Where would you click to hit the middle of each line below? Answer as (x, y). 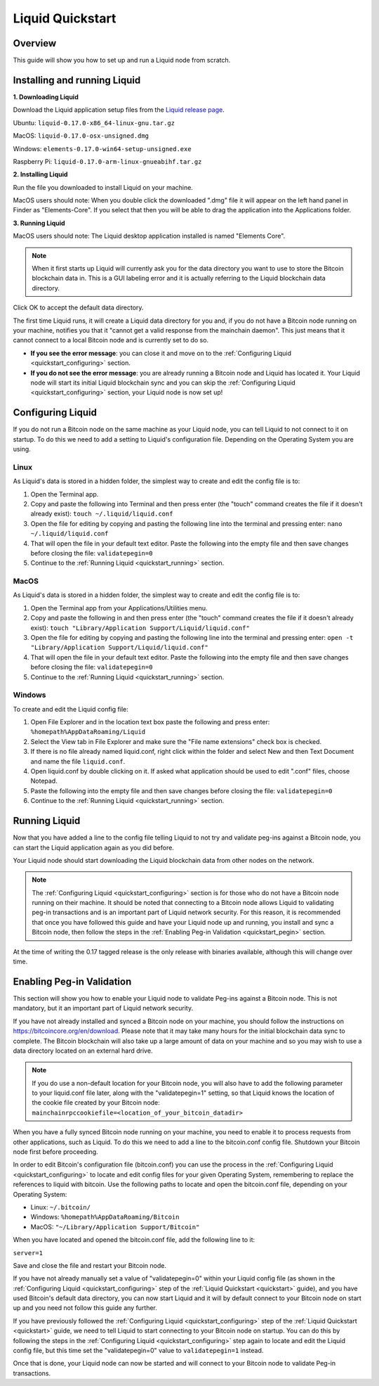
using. (22, 449)
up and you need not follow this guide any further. (85, 1308)
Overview (35, 43)
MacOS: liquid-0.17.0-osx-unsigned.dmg (81, 136)
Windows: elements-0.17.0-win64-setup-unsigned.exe (102, 148)
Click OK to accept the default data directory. (78, 308)
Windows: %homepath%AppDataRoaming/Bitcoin (105, 1217)
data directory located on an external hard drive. (83, 1051)
